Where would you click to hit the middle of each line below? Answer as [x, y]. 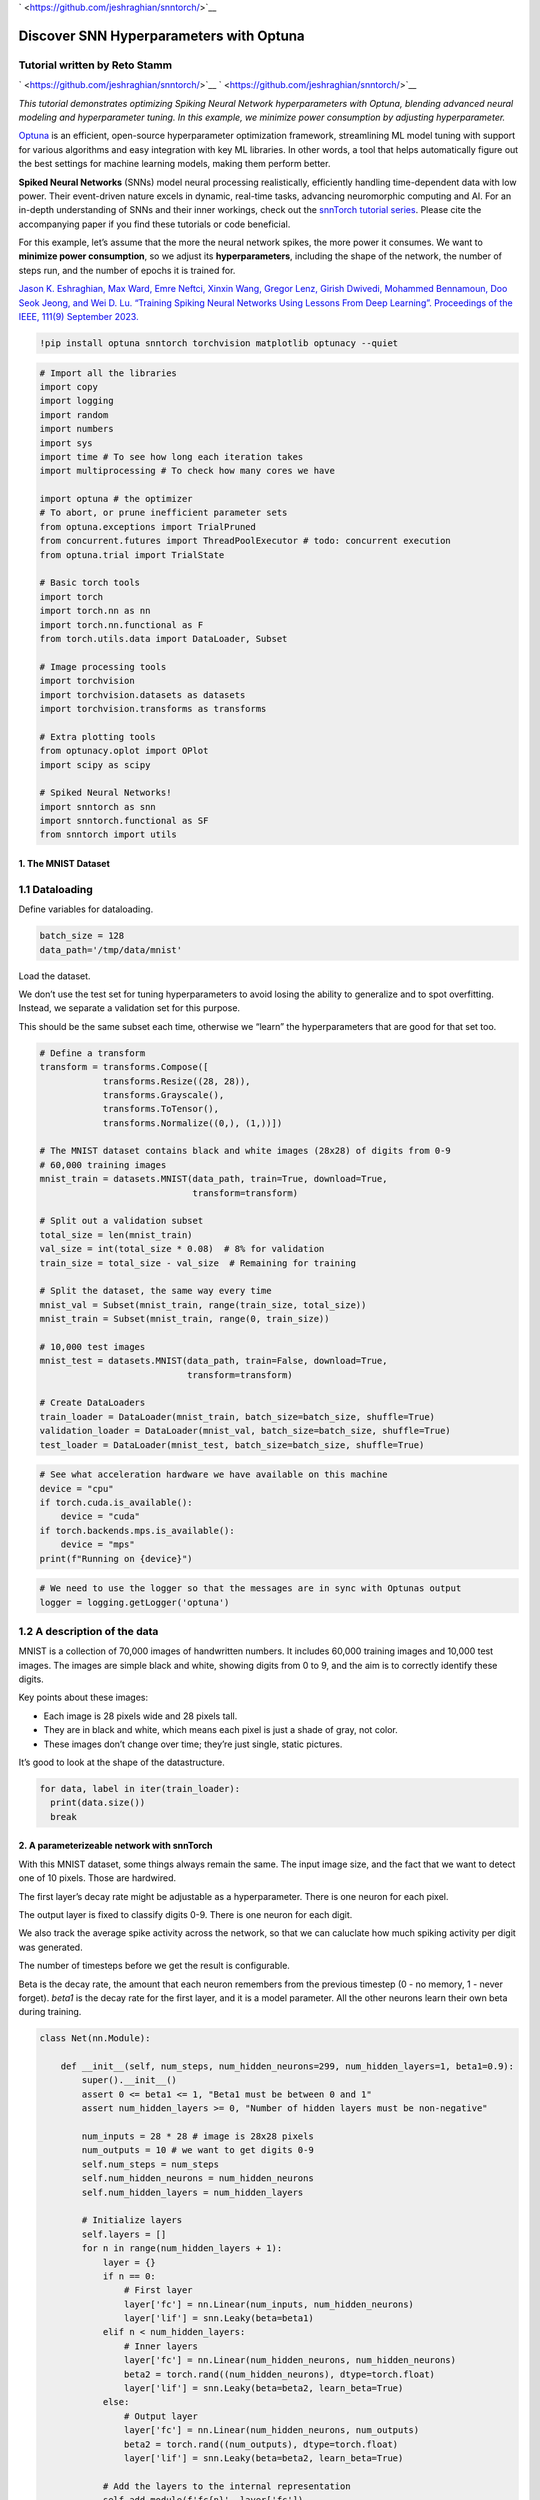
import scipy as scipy [95, 764]
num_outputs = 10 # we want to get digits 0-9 [197, 2150]
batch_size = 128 [82, 936]
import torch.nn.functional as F [121, 624]
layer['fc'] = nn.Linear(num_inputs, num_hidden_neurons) [269, 2304]
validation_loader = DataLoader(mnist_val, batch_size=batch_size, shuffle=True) [245, 1431]
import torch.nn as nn [95, 611]
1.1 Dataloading [56, 889]
